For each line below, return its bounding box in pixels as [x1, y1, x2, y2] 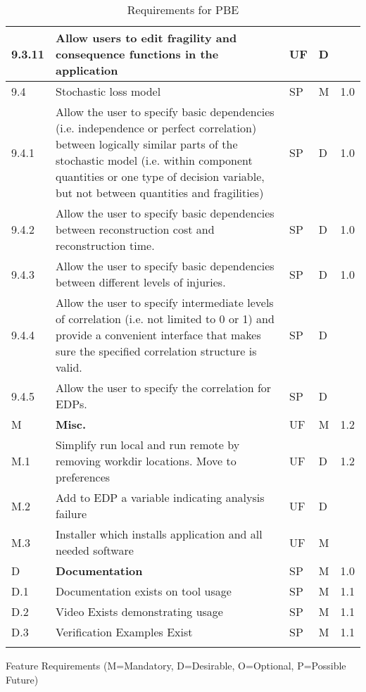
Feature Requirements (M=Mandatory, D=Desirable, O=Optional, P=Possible [6, 658, 346, 672]
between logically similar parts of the [56, 136, 238, 152]
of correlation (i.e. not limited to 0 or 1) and [56, 310, 274, 327]
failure [56, 505, 87, 522]
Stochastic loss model [56, 83, 161, 99]
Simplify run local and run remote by [56, 436, 240, 453]
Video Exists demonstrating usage [56, 603, 223, 619]
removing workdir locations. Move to [56, 453, 236, 469]
